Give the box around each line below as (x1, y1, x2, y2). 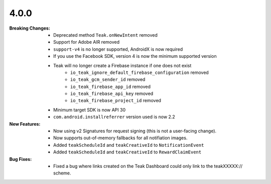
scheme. (53, 170, 71, 176)
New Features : (9, 121, 41, 127)
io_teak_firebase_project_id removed (70, 98, 162, 104)
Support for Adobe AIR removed (53, 39, 120, 45)
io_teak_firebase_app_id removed (70, 83, 151, 89)
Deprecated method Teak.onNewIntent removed (53, 32, 158, 38)
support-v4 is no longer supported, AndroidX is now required (53, 46, 183, 52)
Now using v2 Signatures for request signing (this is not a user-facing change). (53, 128, 217, 134)
